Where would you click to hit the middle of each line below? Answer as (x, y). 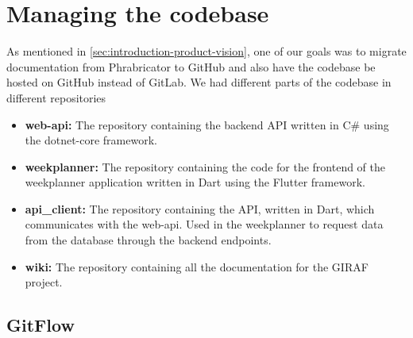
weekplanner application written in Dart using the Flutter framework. (195, 182)
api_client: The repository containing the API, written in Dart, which (200, 208)
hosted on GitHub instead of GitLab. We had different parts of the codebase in (199, 82)
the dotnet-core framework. (91, 140)
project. (44, 282)
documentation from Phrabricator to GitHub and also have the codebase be (191, 66)
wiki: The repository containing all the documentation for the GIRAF (197, 266)
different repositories (56, 97)
